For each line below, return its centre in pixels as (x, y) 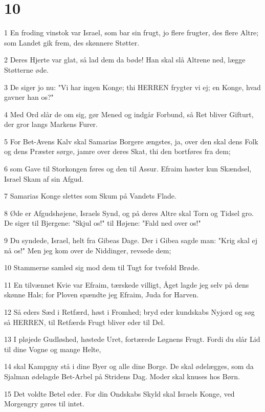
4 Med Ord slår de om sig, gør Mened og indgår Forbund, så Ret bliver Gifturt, (129, 114)
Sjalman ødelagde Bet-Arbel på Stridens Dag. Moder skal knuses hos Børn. (122, 376)
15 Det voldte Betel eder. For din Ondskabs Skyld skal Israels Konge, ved (119, 393)
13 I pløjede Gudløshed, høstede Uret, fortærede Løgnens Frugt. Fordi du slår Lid (132, 339)
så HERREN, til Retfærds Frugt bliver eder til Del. (85, 322)
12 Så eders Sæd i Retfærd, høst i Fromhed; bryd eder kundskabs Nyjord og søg (129, 312)
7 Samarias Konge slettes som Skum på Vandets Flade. (90, 196)
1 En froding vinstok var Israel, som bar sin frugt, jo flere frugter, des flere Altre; (131, 32)
